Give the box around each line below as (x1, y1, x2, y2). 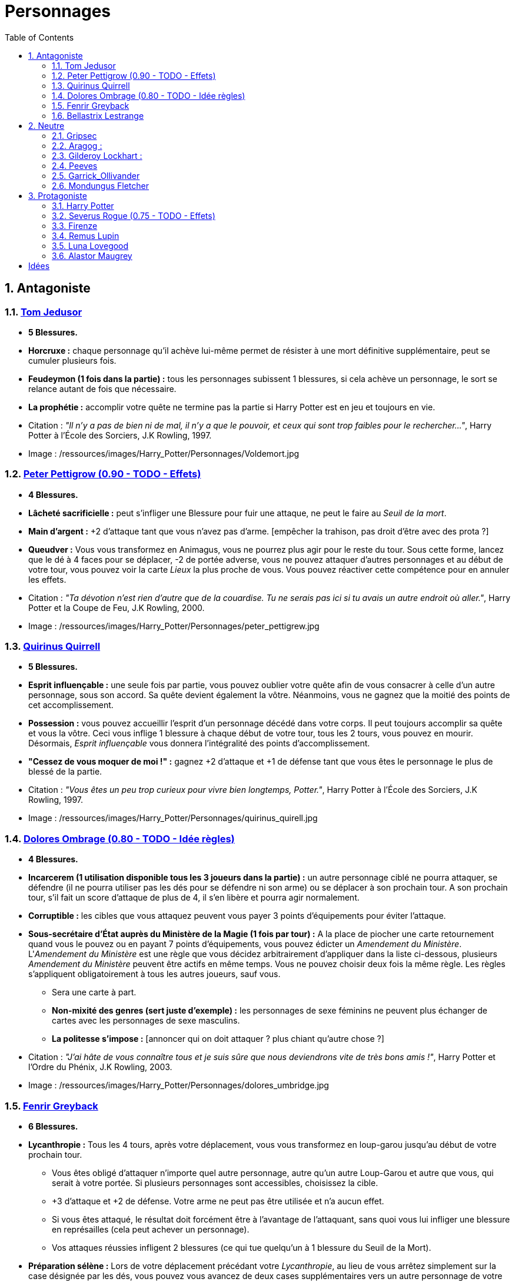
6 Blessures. (28, 1121, 78, 1131)
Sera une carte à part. (52, 987, 137, 998)
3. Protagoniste (28, 190, 87, 201)
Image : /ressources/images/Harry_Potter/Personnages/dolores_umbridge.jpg (28, 1080, 329, 1091)
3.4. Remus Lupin (52, 230, 119, 241)
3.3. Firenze (52, 220, 98, 231)
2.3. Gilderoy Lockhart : (52, 150, 142, 161)
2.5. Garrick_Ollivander (52, 170, 140, 181)
